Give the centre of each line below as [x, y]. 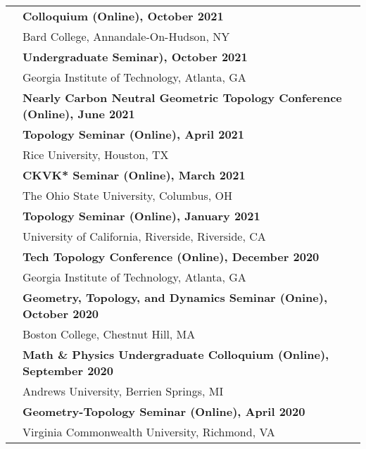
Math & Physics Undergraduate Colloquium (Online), [176, 354]
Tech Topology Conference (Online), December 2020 [171, 257]
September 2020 [68, 371]
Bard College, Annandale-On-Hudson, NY [126, 36]
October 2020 [61, 314]
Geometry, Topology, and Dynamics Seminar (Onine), [175, 297]
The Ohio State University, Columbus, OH [128, 195]
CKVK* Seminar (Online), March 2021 [134, 175]
